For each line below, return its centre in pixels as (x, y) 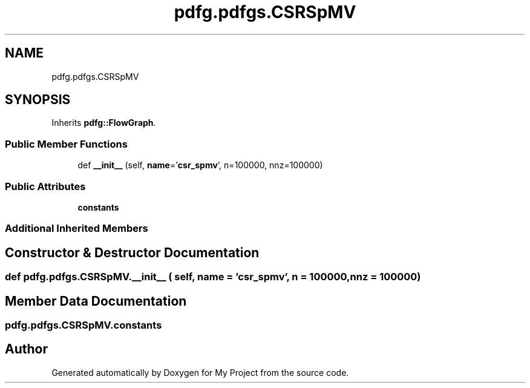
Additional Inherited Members (77, 229)
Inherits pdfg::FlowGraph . (104, 123)
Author (26, 349)
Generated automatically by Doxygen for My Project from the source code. (200, 372)
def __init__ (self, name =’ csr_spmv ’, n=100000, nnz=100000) (200, 165)
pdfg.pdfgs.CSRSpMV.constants (83, 325)
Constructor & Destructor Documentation (132, 252)
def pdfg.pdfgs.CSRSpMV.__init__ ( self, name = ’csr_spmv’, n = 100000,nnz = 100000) (213, 277)
